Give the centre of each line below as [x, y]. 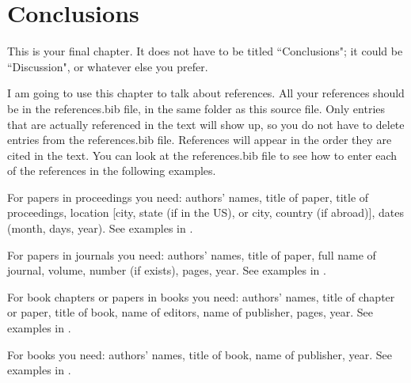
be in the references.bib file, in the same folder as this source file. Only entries [196, 108]
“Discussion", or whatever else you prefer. [108, 66]
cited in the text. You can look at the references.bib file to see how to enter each [202, 155]
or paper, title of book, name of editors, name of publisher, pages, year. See [190, 312]
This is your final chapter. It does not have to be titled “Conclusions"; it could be [205, 51]
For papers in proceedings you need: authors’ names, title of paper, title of [188, 197]
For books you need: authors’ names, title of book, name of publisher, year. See [200, 354]
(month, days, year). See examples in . [100, 228]
